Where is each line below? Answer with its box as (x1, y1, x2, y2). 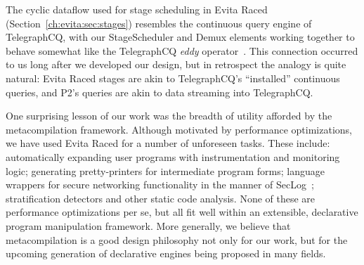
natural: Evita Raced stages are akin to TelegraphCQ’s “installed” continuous (6, 70, 340, 85)
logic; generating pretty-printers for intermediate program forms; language (6, 163, 325, 178)
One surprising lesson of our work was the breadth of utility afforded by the (6, 108, 332, 123)
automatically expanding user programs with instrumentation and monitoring (6, 149, 340, 164)
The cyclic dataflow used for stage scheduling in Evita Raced (6, 2, 268, 16)
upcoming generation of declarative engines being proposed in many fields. (6, 246, 326, 261)
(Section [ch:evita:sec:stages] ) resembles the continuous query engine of (6, 15, 312, 30)
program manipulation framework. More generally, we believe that (6, 218, 291, 233)
